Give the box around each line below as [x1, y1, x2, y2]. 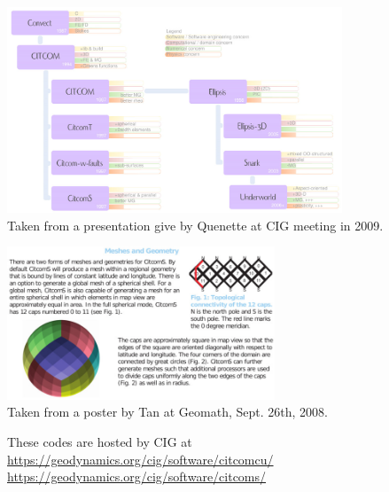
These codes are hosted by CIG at [7, 433, 192, 451]
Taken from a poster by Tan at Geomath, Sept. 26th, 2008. [7, 402, 328, 421]
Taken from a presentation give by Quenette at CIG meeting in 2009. [7, 215, 384, 234]
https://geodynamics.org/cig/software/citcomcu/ [7, 449, 274, 468]
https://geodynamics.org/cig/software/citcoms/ [7, 467, 267, 486]
